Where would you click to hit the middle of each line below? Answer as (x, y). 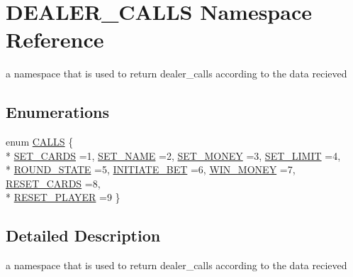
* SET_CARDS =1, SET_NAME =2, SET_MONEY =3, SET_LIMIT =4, (173, 155)
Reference (55, 39)
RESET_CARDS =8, (53, 183)
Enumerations (58, 112)
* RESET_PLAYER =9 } (63, 197)
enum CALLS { (40, 142)
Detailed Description (83, 235)
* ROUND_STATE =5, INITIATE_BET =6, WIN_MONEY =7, (151, 169)
